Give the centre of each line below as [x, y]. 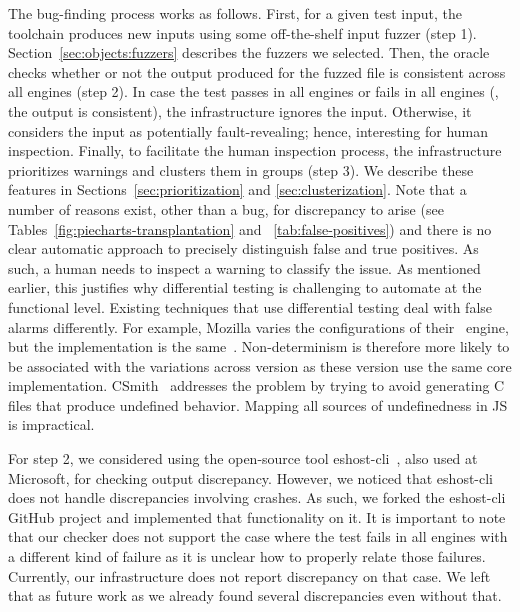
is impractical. [51, 424]
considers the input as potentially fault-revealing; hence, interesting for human [248, 130]
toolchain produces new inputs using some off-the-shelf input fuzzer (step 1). [242, 32]
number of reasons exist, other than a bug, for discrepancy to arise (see [226, 208]
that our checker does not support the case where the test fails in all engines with [258, 536]
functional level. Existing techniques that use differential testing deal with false [250, 306]
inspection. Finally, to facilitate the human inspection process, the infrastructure [255, 150]
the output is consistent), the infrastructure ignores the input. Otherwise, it [240, 110]
